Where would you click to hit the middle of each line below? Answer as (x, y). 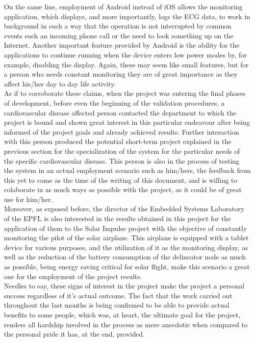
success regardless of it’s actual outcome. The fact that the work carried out (118, 295)
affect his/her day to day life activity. (60, 83)
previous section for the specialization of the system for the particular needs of (122, 151)
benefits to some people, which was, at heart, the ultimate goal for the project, (122, 314)
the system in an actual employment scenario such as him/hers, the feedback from (127, 170)
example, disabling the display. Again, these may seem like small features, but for (126, 64)
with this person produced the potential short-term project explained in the (118, 141)
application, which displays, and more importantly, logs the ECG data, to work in (127, 16)
